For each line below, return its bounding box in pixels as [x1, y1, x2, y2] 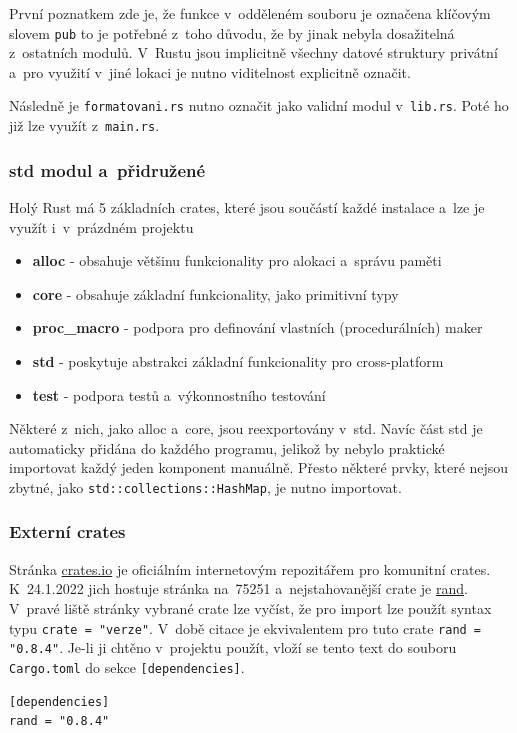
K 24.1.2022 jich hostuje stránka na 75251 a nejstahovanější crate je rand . [9, 578, 468, 599]
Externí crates [9, 519, 126, 544]
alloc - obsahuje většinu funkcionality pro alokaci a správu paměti [32, 250, 442, 271]
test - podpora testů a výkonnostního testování [32, 384, 326, 405]
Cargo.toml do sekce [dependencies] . [9, 656, 245, 677]
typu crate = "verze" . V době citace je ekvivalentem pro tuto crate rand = [9, 617, 482, 638]
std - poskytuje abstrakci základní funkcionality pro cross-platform [32, 350, 444, 371]
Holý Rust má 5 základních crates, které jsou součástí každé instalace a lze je [9, 196, 485, 217]
